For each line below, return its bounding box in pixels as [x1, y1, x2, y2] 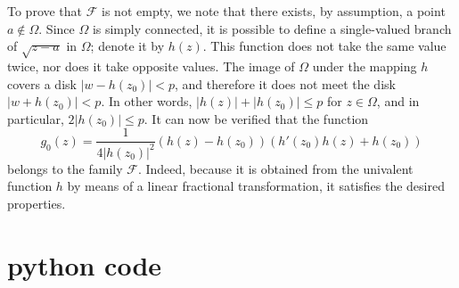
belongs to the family [7, 159, 123, 177]
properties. [7, 193, 66, 212]
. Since [38, 19, 75, 37]
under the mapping [312, 56, 417, 75]
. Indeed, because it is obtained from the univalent [137, 159, 414, 177]
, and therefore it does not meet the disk [175, 74, 396, 93]
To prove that [7, 2, 83, 20]
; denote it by [90, 37, 165, 55]
